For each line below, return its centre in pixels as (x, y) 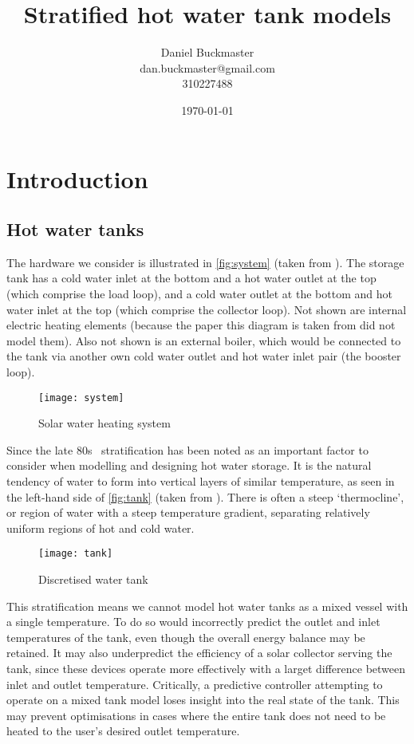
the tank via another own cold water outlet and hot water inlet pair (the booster (204, 356)
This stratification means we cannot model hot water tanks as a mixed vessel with (207, 606)
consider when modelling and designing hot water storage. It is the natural (189, 465)
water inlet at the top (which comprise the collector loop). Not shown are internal (207, 309)
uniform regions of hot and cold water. (101, 527)
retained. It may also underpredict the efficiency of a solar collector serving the (199, 653)
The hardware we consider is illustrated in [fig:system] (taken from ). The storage (205, 262)
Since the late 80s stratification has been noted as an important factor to (187, 449)
